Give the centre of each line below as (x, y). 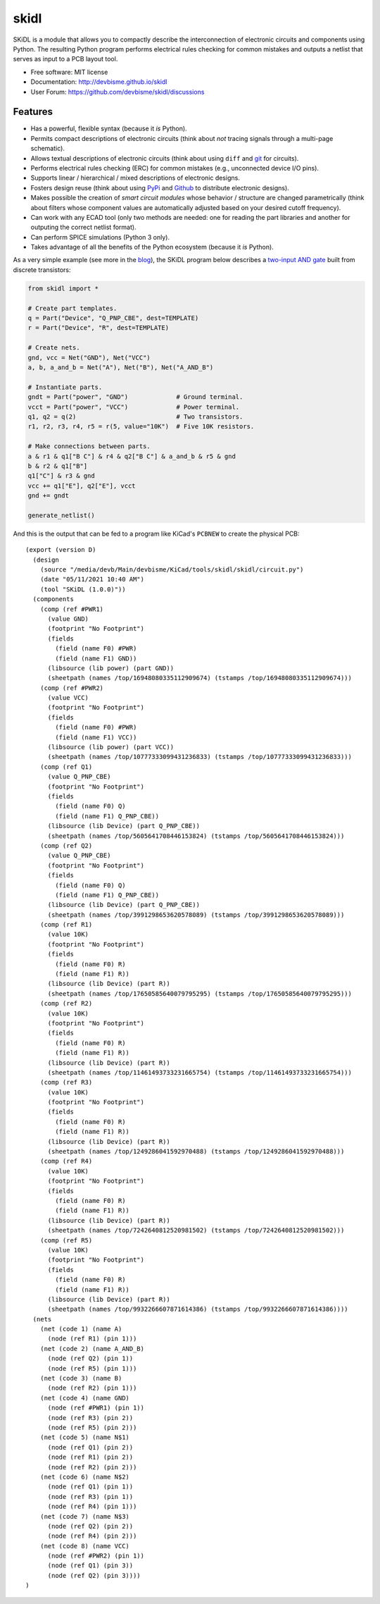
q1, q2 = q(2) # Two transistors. (135, 417)
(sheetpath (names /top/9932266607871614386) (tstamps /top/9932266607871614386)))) (198, 1309)
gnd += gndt (49, 496)
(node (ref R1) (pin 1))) (92, 1339)
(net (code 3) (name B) (81, 1378)
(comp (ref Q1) (66, 767)
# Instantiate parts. (65, 387)
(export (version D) (61, 550)
